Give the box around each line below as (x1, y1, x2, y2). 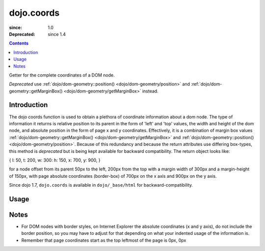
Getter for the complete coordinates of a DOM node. (9, 72, 115, 78)
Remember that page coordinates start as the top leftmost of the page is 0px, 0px (21, 237, 186, 243)
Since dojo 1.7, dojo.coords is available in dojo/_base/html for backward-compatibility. (9, 182, 193, 188)
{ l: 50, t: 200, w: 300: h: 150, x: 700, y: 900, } (9, 157, 101, 163)
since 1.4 (48, 31, 66, 37)
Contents (9, 40, 29, 46)
